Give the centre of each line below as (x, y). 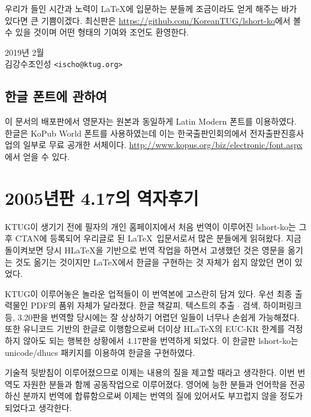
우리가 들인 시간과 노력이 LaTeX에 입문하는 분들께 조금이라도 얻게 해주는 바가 (151, 8)
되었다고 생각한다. (38, 408)
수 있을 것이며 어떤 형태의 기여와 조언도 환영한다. (97, 32)
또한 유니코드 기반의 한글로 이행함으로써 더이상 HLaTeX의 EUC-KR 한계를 (145, 329)
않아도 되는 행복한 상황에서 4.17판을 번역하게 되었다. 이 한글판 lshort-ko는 (161, 341)
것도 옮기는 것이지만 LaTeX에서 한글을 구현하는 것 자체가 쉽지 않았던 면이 (154, 262)
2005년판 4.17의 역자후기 (102, 197)
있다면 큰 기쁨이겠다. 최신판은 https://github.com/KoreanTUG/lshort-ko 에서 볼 (153, 20)
